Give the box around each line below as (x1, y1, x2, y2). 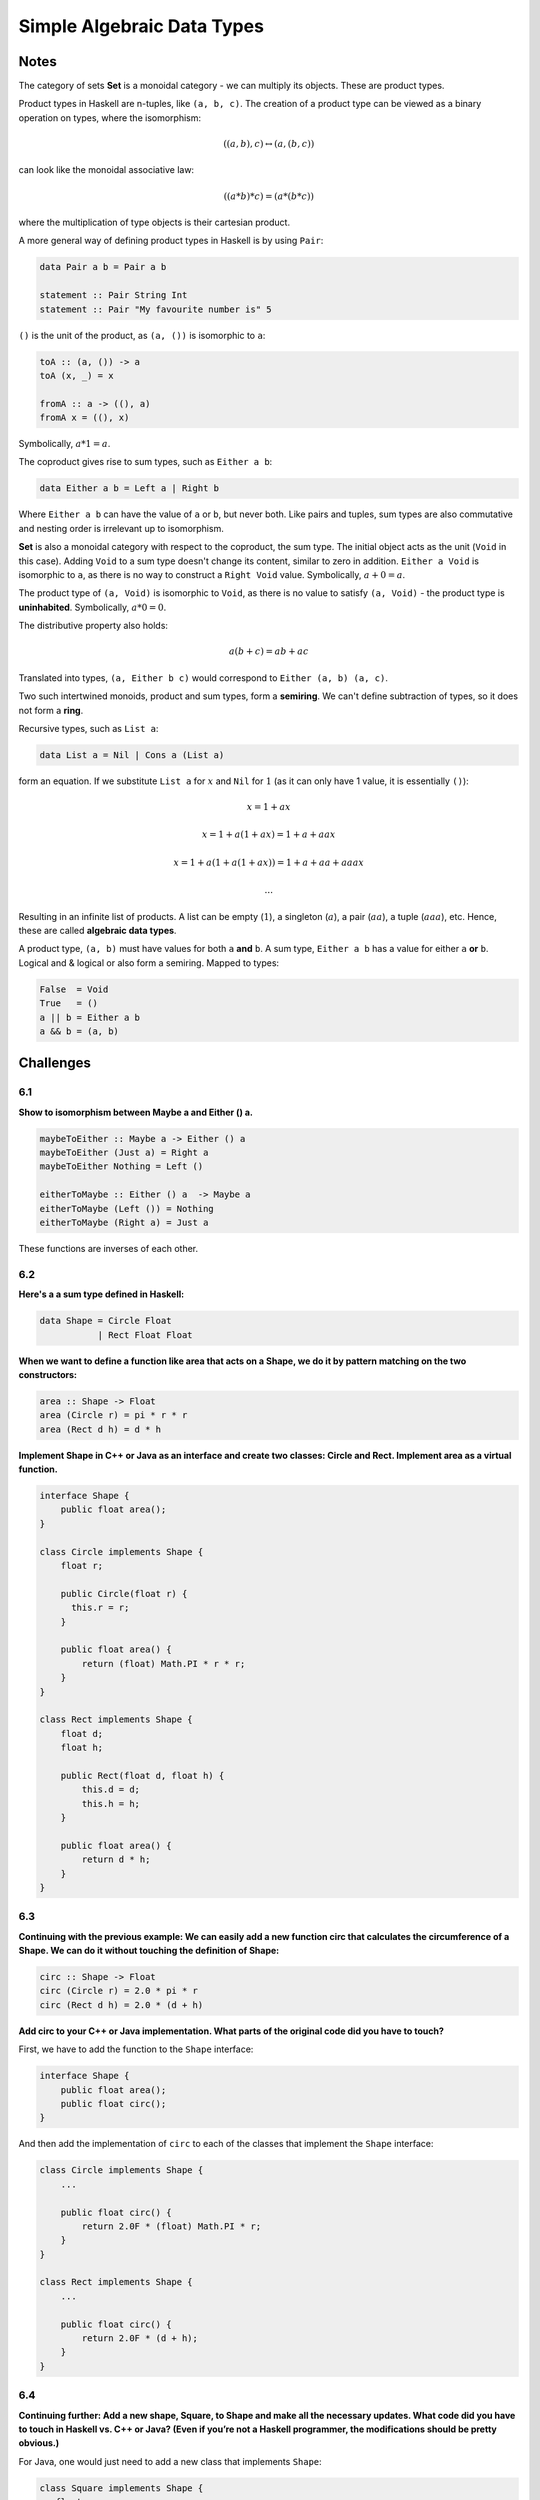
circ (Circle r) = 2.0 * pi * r (39, 1985, 199, 1997)
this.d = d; (81, 1784, 140, 1795)
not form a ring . (18, 704, 84, 716)
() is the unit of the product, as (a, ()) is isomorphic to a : (18, 329, 266, 341)
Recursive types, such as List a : (18, 722, 159, 734)
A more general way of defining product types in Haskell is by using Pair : (18, 235, 324, 247)
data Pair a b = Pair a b (39, 261, 167, 273)
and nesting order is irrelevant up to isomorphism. (18, 522, 224, 534)
